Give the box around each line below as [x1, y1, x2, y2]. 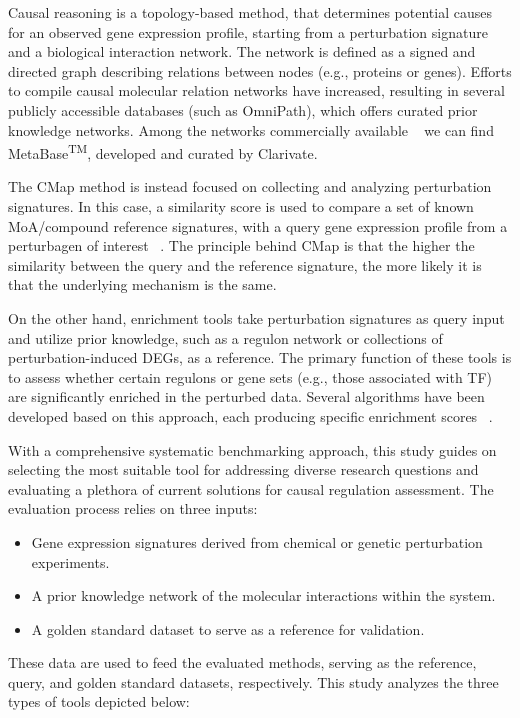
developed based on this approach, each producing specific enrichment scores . [8, 405, 493, 426]
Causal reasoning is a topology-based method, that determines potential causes [8, 2, 492, 22]
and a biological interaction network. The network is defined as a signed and [8, 41, 476, 62]
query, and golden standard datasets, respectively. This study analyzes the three [8, 671, 499, 692]
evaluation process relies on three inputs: [8, 498, 258, 519]
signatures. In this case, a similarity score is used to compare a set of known [8, 196, 474, 216]
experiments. [31, 551, 110, 572]
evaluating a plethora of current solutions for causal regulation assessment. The [8, 478, 494, 499]
